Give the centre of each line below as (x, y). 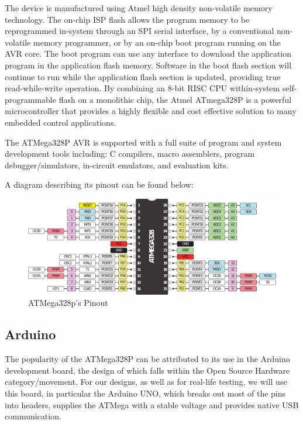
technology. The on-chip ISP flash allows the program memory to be (127, 19)
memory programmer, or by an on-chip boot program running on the (157, 42)
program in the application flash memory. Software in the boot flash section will (148, 65)
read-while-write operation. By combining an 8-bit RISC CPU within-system (142, 88)
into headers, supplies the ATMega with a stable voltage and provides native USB (152, 404)
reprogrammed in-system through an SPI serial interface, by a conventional (140, 31)
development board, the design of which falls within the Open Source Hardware (147, 370)
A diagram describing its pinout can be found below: (99, 185)
